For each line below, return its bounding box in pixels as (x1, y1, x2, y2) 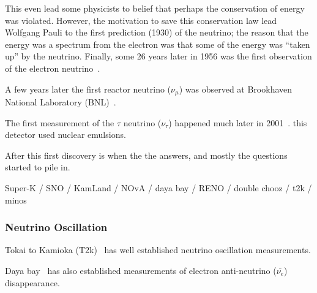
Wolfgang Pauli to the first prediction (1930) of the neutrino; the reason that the (5, 26, 308, 39)
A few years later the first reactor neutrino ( (5, 82, 171, 95)
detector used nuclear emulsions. (5, 128, 126, 141)
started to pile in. (5, 161, 70, 173)
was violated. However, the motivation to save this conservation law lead (5, 13, 277, 26)
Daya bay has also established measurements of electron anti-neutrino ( (5, 264, 277, 276)
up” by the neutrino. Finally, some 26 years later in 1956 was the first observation (5, 50, 312, 63)
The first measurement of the (5, 116, 114, 129)
